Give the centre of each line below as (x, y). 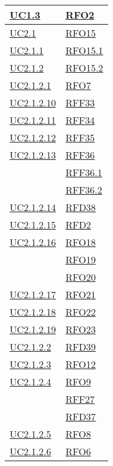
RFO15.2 (84, 68)
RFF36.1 (84, 172)
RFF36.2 (84, 190)
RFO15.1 (84, 50)
